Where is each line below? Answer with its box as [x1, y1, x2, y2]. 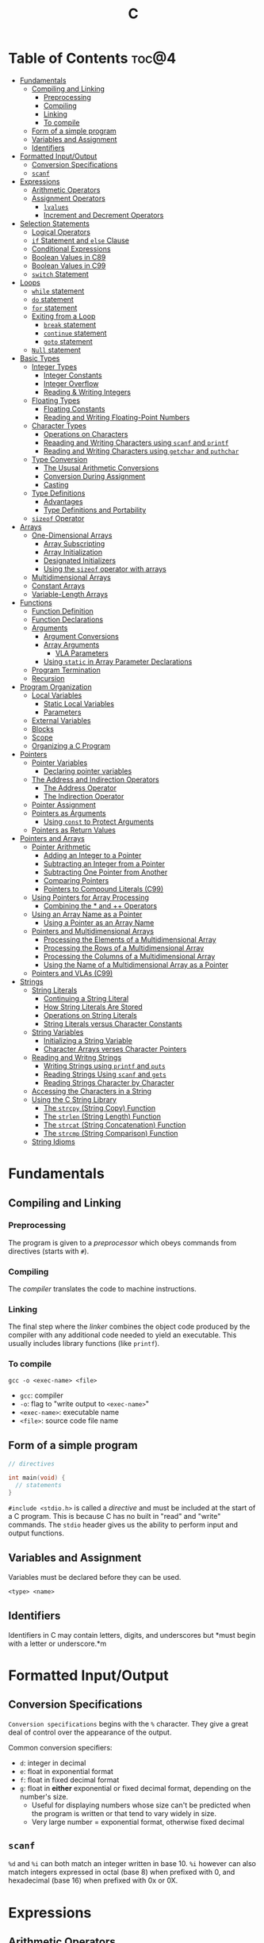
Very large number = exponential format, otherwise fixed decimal [31, 1817, 244, 1826]
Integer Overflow [43, 378, 99, 388]
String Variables [31, 1027, 84, 1037]
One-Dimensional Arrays [31, 530, 113, 540]
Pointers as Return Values [31, 825, 117, 835]
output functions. [8, 1528, 65, 1538]
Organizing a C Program [31, 740, 111, 750]
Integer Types [31, 361, 78, 371]
